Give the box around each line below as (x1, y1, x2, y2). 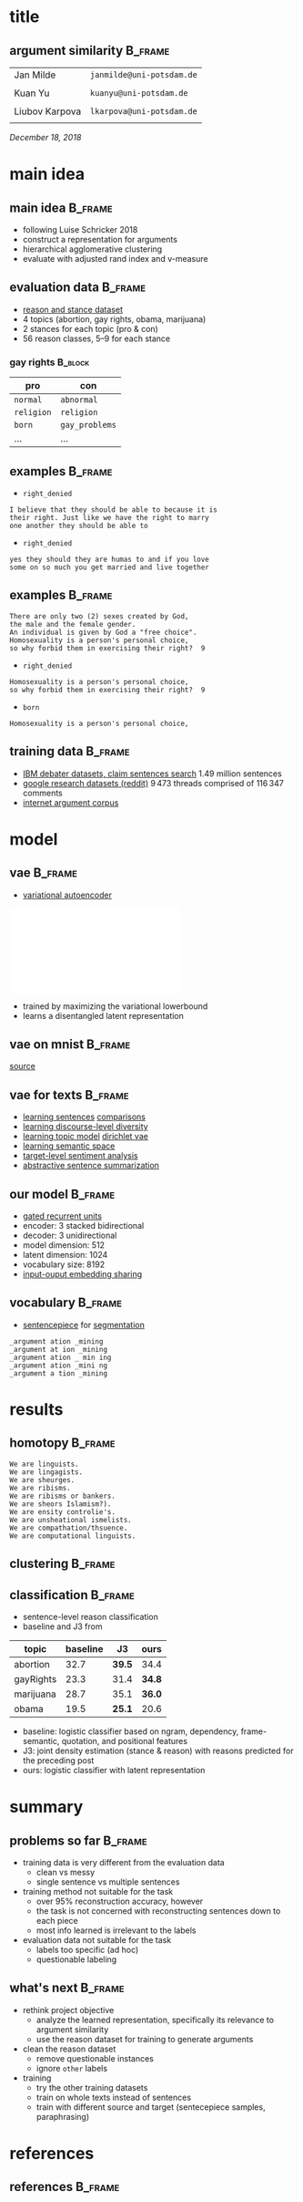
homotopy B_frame (9, 1435, 116, 1451)
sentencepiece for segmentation (22, 1319, 146, 1330)
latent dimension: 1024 (22, 1249, 108, 1260)
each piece (35, 1916, 79, 1926)
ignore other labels (35, 2062, 107, 2073)
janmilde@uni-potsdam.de (89, 70, 197, 79)
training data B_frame (9, 743, 130, 759)
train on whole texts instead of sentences (35, 2092, 192, 2103)
